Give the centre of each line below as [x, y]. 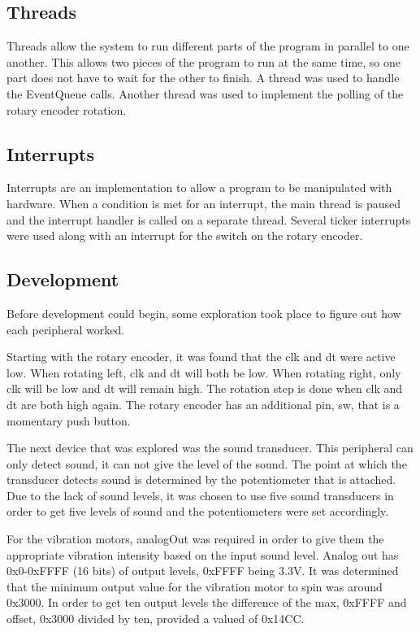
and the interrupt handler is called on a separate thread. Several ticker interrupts [209, 219]
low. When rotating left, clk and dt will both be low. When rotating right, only [204, 372]
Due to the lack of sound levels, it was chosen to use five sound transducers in [200, 495]
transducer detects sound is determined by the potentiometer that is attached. [201, 479]
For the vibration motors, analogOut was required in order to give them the [195, 539]
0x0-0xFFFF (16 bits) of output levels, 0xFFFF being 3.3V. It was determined [203, 571]
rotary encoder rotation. [67, 109]
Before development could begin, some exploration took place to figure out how [204, 313]
